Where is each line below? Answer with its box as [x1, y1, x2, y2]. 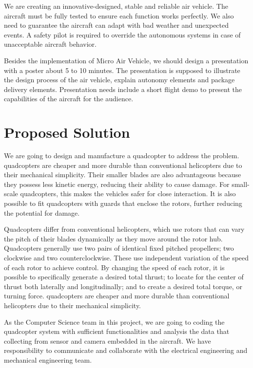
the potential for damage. [4, 207, 80, 218]
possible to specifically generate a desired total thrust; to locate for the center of [4, 272, 244, 282]
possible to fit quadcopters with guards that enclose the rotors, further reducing [4, 198, 242, 208]
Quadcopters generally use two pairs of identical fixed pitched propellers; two [4, 243, 234, 253]
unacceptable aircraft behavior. [4, 39, 97, 49]
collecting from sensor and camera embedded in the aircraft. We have [4, 335, 211, 346]
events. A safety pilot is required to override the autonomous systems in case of [4, 29, 241, 39]
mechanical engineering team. [4, 354, 92, 365]
